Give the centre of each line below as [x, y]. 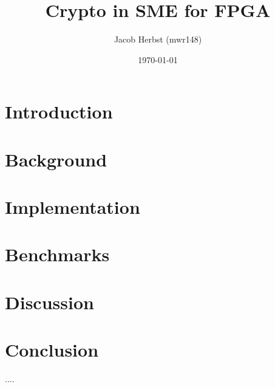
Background [56, 159]
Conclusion [52, 350]
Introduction [59, 111]
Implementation [73, 207]
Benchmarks [57, 254]
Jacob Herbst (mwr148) [158, 39]
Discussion [49, 302]
